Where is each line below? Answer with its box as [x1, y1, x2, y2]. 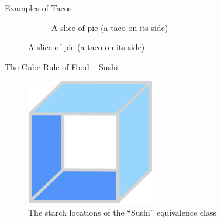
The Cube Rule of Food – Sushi [5, 60, 118, 72]
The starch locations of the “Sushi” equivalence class [28, 206, 216, 218]
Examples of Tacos [5, 2, 72, 13]
